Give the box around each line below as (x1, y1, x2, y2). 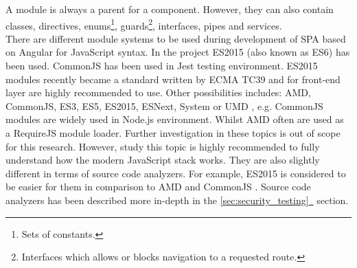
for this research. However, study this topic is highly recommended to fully (5, 139, 320, 153)
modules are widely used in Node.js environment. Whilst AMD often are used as (5, 112, 344, 126)
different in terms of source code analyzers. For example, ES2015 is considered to (5, 166, 346, 180)
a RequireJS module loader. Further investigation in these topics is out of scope (5, 126, 341, 139)
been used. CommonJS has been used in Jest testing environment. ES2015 (5, 58, 318, 73)
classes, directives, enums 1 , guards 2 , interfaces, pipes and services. (5, 16, 282, 32)
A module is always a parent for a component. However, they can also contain (5, 2, 334, 16)
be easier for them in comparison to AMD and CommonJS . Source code (5, 179, 311, 194)
